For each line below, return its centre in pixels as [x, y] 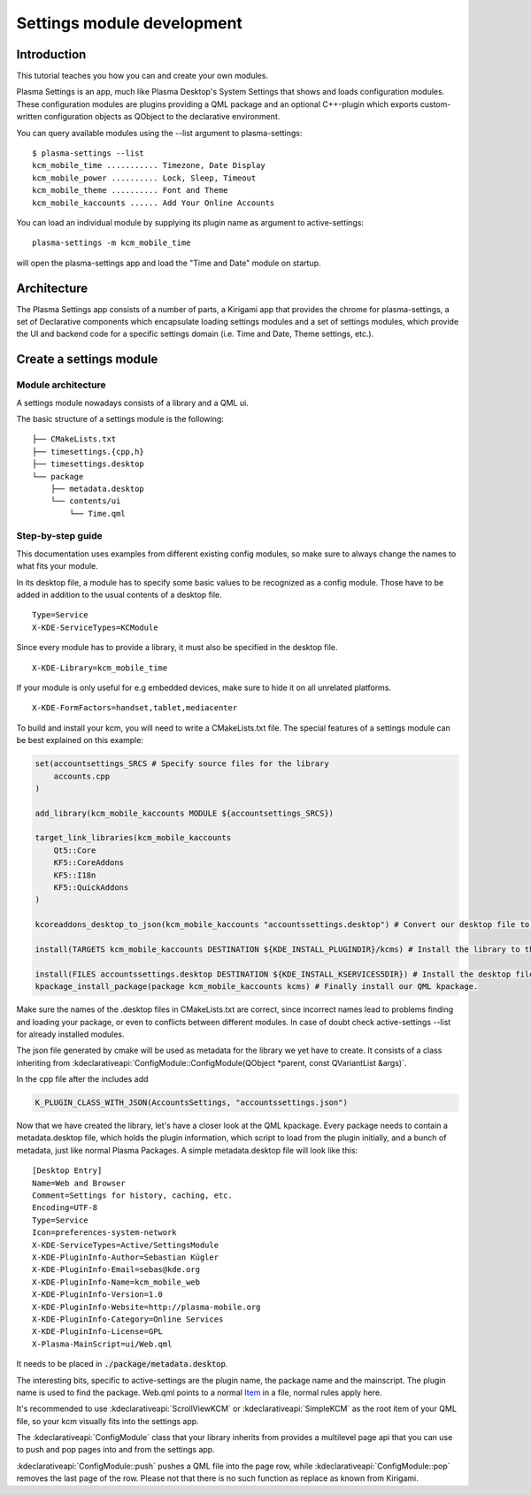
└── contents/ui [85, 501]
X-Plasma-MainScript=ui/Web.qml [102, 1344]
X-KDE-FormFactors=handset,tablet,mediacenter [135, 708]
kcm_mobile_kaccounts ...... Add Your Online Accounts [154, 203]
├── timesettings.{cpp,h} [88, 452]
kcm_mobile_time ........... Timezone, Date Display [149, 165]
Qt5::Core [75, 850]
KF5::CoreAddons [88, 863]
